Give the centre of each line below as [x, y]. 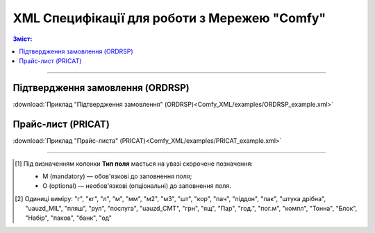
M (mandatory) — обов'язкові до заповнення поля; [117, 176]
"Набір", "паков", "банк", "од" [69, 218]
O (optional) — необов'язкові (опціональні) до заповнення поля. [137, 186]
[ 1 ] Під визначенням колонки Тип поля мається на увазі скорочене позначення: [134, 164]
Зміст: [23, 39]
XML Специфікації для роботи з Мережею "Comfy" [169, 18]
